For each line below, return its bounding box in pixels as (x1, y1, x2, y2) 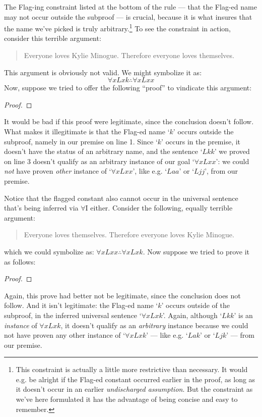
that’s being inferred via (4, 202, 79, 213)
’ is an (234, 309, 253, 320)
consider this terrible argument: (4, 33, 101, 43)
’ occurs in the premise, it (161, 136, 241, 146)
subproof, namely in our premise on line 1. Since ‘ (4, 136, 158, 146)
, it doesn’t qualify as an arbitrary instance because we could (60, 320, 248, 330)
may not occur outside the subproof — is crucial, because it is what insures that (4, 11, 252, 22)
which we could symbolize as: (4, 246, 94, 256)
